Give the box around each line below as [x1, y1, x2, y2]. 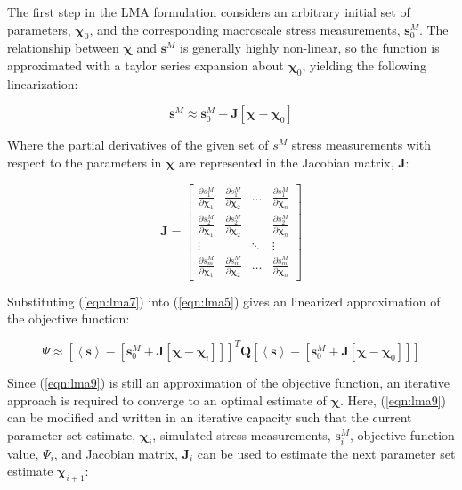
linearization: [7, 74, 78, 93]
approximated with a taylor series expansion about [7, 55, 284, 74]
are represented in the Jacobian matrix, [179, 152, 394, 171]
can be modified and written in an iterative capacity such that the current [7, 408, 412, 427]
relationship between [7, 38, 119, 57]
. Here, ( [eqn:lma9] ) [339, 390, 446, 409]
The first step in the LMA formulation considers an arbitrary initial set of [7, 3, 410, 20]
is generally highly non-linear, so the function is [180, 38, 440, 57]
